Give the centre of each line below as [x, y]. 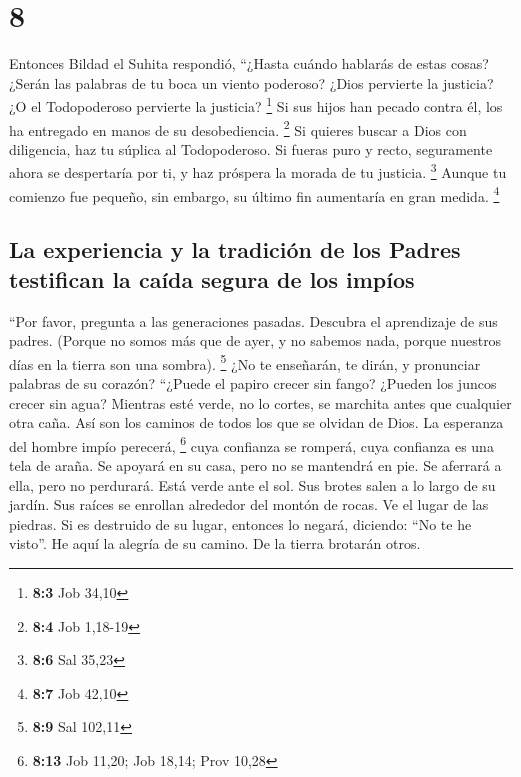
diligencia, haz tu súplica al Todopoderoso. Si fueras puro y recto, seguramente [251, 148]
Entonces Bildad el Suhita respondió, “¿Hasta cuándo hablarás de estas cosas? [249, 63]
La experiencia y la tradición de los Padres [235, 249]
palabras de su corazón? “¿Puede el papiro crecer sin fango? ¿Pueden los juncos [253, 382]
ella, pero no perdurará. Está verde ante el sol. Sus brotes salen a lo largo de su [252, 484]
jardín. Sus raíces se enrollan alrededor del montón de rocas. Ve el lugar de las [249, 504]
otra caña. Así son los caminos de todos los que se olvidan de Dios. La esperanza [256, 422]
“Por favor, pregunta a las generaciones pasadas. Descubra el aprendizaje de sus [253, 320]
